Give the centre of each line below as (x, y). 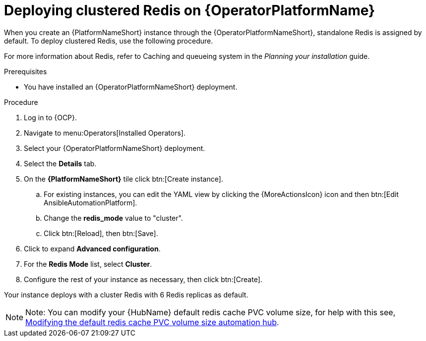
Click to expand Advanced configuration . (92, 248)
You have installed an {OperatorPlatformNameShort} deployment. (131, 87)
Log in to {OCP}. (51, 117)
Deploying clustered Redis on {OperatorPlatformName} (190, 10)
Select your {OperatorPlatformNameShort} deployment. (115, 148)
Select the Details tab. (60, 163)
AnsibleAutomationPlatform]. (91, 202)
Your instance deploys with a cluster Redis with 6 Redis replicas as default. (126, 294)
